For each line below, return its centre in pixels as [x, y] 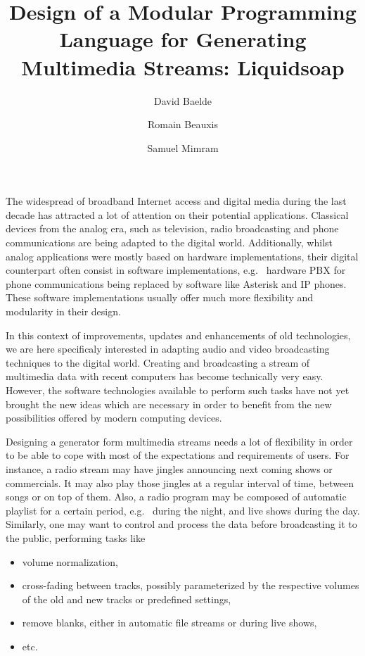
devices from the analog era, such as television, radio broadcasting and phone [172, 228]
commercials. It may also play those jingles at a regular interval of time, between [180, 482]
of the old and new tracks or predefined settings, [127, 599]
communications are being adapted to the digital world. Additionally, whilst [169, 242]
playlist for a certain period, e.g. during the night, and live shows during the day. [183, 510]
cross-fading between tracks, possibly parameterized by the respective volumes [191, 585]
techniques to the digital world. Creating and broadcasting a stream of [158, 362]
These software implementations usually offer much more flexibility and [160, 297]
